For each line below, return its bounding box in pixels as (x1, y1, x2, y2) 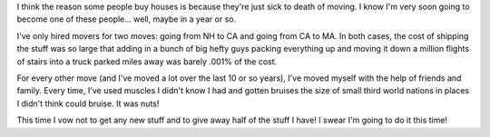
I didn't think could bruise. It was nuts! (16, 98, 160, 109)
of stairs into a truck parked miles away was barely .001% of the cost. (16, 55, 278, 67)
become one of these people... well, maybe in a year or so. (16, 14, 236, 24)
